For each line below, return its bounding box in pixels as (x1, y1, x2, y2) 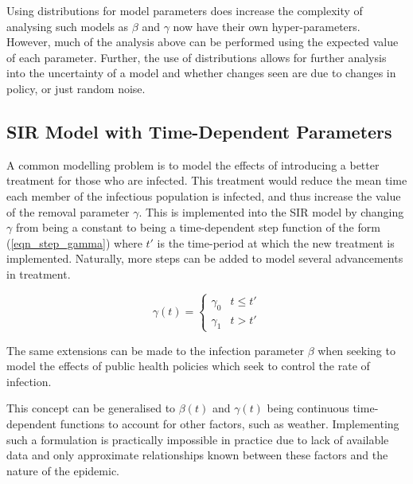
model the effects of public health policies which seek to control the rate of (6, 357, 370, 374)
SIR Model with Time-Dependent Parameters (6, 119, 392, 143)
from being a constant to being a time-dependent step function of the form (15, 219, 380, 236)
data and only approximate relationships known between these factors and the (6, 447, 388, 463)
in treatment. (6, 265, 71, 282)
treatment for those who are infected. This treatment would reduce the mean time (6, 172, 407, 189)
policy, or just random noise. (6, 80, 146, 96)
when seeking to (318, 342, 395, 358)
